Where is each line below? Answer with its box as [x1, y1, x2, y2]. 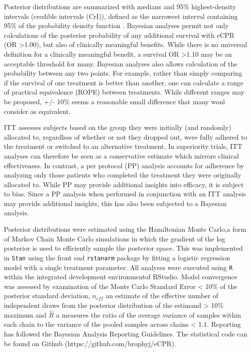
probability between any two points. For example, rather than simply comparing [4, 68, 242, 78]
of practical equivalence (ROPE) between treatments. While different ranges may [4, 87, 245, 97]
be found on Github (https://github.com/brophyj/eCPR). [4, 338, 176, 348]
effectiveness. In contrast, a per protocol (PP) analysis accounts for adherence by [4, 160, 244, 170]
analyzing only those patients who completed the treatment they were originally [4, 170, 241, 180]
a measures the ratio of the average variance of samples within [56, 309, 241, 320]
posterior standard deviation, [4, 290, 90, 301]
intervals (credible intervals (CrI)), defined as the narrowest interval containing [4, 11, 238, 21]
